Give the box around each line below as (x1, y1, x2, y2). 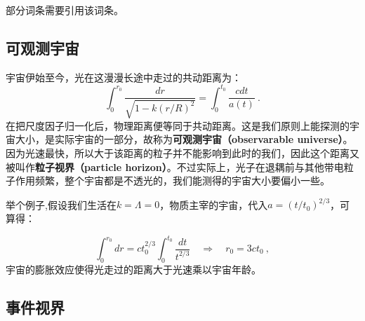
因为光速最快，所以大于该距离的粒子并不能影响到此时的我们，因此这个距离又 (6, 146, 359, 160)
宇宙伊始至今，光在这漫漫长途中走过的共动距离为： (6, 69, 241, 84)
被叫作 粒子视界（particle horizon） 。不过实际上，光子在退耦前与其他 (6, 159, 324, 174)
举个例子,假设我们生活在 (6, 197, 117, 212)
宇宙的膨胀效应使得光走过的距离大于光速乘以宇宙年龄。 (6, 261, 261, 276)
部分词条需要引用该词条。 (6, 3, 124, 17)
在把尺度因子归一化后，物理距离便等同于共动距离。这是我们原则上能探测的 (6, 118, 350, 132)
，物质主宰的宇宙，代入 (159, 197, 268, 212)
